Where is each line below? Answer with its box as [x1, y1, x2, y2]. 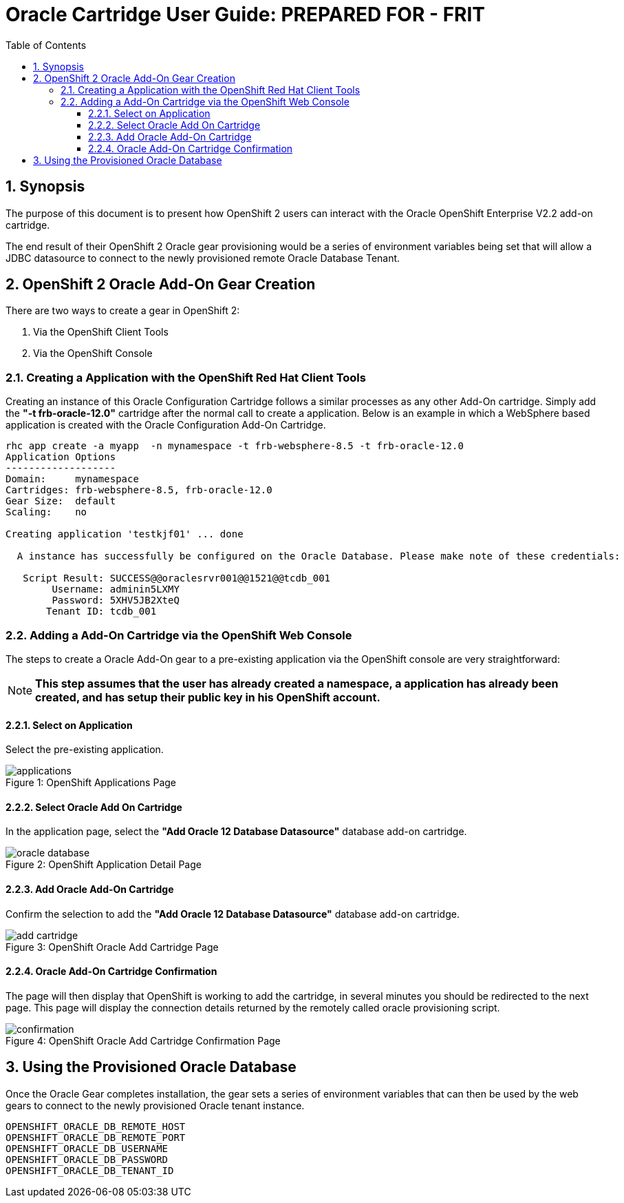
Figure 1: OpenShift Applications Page [6, 777, 177, 789]
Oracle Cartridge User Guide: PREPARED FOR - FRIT [6, 3, 486, 26]
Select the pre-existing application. [6, 743, 164, 756]
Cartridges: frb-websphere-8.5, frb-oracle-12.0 [6, 484, 272, 496]
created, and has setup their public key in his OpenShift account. [35, 690, 380, 704]
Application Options [6, 451, 116, 463]
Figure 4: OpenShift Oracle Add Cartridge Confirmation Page [6, 1034, 281, 1047]
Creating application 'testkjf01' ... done [6, 528, 244, 540]
